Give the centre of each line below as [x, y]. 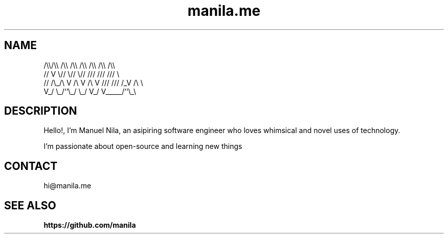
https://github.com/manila [90, 225]
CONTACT [31, 166]
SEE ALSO [30, 205]
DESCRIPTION [41, 111]
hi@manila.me [68, 186]
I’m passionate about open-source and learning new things [143, 146]
